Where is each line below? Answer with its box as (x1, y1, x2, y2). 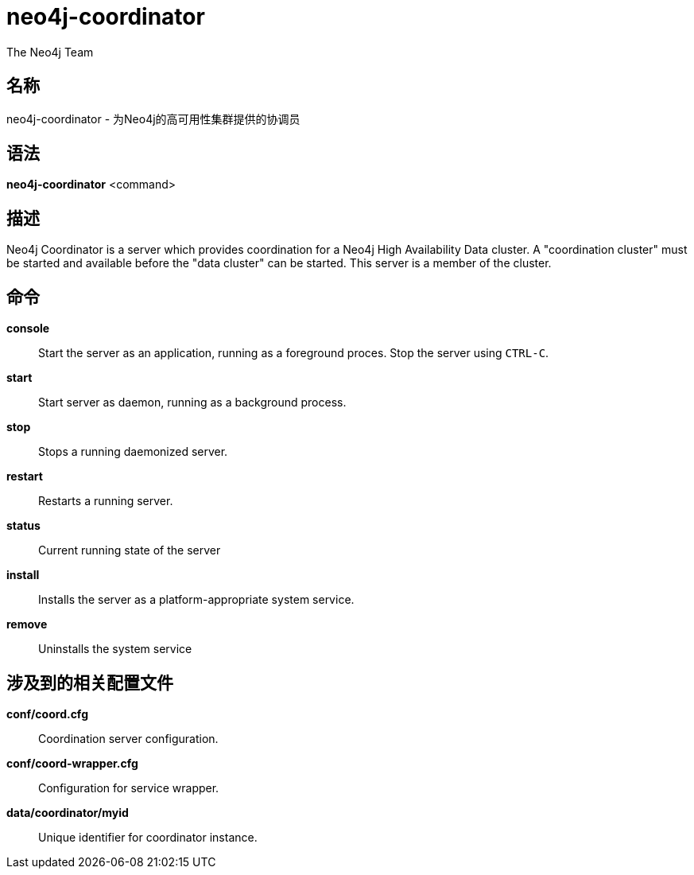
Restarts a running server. (38, 494, 173, 508)
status (6, 519, 41, 533)
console (6, 321, 50, 336)
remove (6, 617, 48, 632)
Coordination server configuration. (38, 731, 219, 745)
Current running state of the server (38, 543, 221, 558)
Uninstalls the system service (38, 642, 192, 656)
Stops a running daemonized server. (38, 445, 228, 459)
